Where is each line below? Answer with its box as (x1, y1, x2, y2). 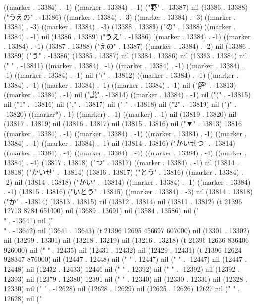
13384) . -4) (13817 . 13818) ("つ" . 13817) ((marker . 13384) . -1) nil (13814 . (4, 157, 239, 167)
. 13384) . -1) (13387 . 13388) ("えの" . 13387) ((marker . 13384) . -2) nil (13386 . (4, 41, 250, 51)
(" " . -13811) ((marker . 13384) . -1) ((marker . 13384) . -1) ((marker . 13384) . (4, 60, 244, 70)
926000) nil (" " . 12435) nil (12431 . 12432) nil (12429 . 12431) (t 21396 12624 (4, 244, 242, 255)
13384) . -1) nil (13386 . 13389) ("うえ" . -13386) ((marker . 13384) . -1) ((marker (4, 31, 251, 41)
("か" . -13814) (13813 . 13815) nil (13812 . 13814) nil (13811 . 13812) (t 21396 (4, 196, 242, 206)
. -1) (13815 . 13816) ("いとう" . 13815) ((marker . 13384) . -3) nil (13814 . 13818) (4, 186, 253, 197)
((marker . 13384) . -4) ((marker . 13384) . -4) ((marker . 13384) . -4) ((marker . (4, 147, 247, 157)
